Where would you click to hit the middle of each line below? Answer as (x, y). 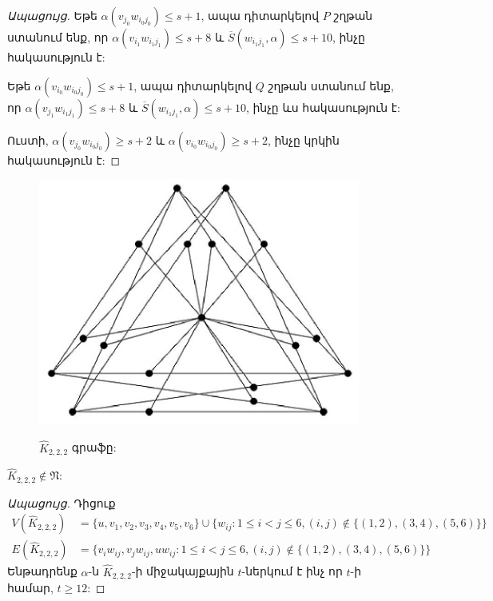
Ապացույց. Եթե (52, 15)
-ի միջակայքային (183, 571)
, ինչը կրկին (303, 139)
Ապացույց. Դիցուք (62, 502)
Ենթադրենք (42, 571)
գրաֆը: (94, 447)
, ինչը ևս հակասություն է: (323, 107)
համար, (30, 588)
